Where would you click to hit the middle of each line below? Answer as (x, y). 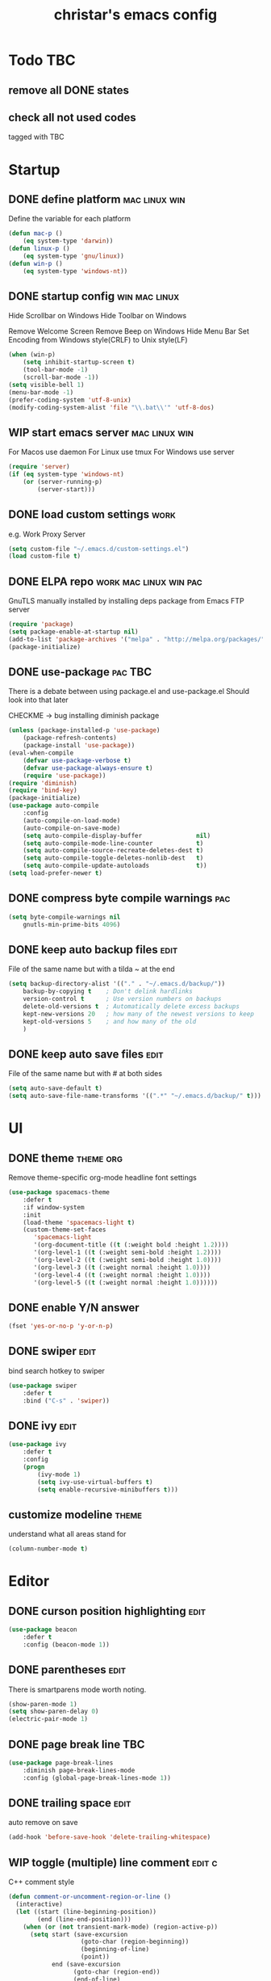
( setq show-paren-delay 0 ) (54, 1712)
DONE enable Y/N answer (74, 1308)
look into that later (38, 700)
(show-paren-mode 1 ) (43, 1704)
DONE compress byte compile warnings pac (119, 898)
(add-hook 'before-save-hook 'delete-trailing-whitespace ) (110, 1837)
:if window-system (54, 1207)
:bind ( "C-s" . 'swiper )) (67, 1401)
